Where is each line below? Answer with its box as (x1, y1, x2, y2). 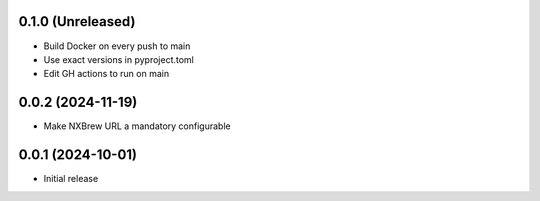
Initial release (43, 173, 99, 185)
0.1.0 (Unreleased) (18, 13, 136, 30)
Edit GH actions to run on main (43, 68, 170, 80)
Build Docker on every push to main (43, 40, 191, 52)
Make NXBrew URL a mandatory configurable (43, 120, 231, 132)
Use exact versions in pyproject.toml (43, 53, 195, 65)
